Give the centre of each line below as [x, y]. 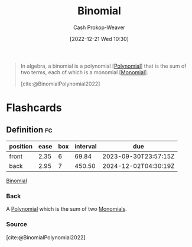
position [21, 146]
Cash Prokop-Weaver [99, 27]
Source [17, 224]
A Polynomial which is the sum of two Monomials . [66, 209]
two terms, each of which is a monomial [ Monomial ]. [84, 72]
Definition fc [29, 130]
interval [86, 146]
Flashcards [34, 108]
